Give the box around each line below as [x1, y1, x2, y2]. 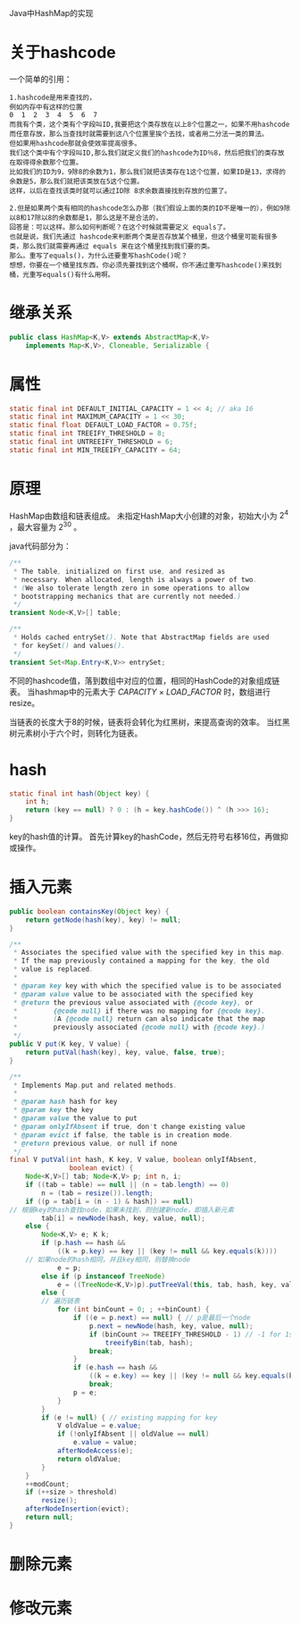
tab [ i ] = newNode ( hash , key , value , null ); [41, 1214, 205, 1223]
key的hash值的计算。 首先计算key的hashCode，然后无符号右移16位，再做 [9, 831, 281, 842]
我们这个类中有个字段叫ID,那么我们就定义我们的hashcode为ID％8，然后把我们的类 [9, 148, 271, 157]
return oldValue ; [56, 1454, 122, 1463]
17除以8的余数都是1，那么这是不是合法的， [26, 213, 162, 222]
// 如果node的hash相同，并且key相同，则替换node [25, 1255, 190, 1264]
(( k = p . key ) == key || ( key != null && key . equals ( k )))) [56, 1247, 278, 1256]
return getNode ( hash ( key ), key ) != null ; [25, 915, 181, 924]
